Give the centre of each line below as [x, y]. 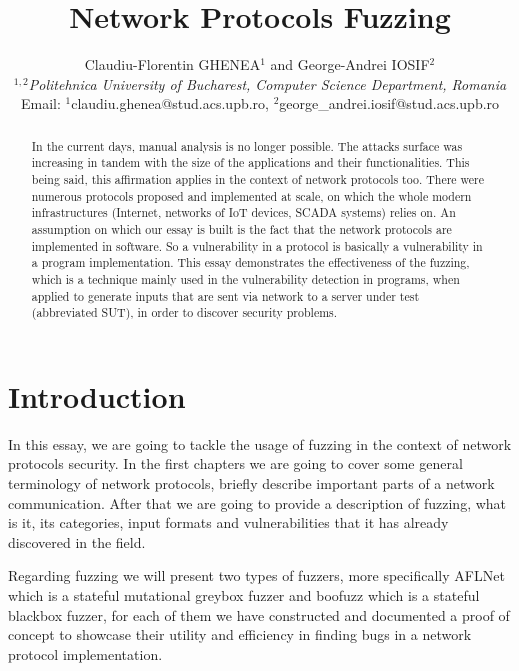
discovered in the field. [77, 541]
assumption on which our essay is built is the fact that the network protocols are [241, 228]
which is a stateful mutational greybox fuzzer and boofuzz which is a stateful [244, 595]
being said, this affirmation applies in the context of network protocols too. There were [258, 179]
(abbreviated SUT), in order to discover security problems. [184, 312]
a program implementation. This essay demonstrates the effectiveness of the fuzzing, [250, 262]
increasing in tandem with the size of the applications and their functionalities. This [250, 162]
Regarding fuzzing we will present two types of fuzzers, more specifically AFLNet [256, 575]
